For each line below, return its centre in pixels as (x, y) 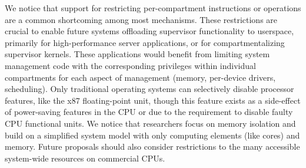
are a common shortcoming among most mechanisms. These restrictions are (141, 19)
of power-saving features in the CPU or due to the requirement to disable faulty (149, 112)
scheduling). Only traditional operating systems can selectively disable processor (149, 89)
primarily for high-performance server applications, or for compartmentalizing (145, 42)
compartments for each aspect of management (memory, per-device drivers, (140, 77)
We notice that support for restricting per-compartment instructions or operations (153, 8)
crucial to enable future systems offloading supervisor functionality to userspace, (149, 31)
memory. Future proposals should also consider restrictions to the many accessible (152, 146)
